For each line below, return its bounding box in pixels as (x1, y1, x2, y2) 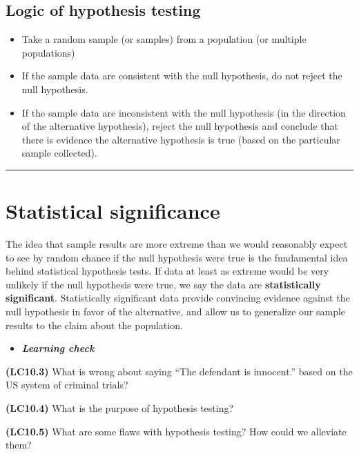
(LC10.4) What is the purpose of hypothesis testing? (6, 401, 234, 415)
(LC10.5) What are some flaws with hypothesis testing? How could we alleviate (6, 424, 347, 438)
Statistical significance (6, 197, 220, 225)
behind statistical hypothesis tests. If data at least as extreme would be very (6, 264, 329, 278)
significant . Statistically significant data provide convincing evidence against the (6, 290, 350, 305)
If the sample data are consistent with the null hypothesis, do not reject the (21, 68, 342, 83)
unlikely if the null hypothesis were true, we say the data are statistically (6, 277, 321, 291)
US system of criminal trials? (6, 377, 128, 392)
